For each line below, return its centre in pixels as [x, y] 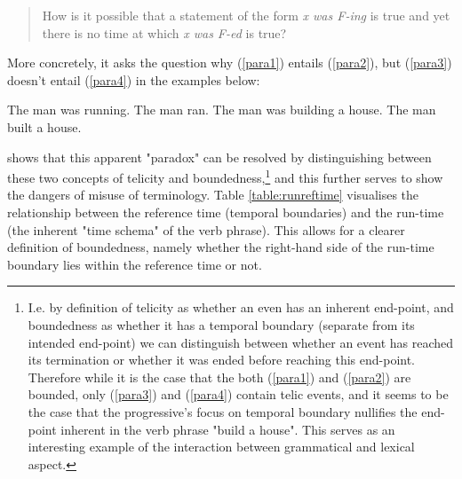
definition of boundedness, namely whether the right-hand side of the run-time [221, 247]
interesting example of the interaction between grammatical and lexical [221, 447]
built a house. [44, 126]
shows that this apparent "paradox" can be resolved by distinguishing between [219, 157]
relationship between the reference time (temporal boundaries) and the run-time [226, 212]
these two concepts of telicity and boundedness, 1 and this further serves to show [225, 176]
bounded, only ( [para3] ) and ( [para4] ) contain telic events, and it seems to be [238, 394]
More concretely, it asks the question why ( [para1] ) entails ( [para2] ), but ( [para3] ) [230, 63]
